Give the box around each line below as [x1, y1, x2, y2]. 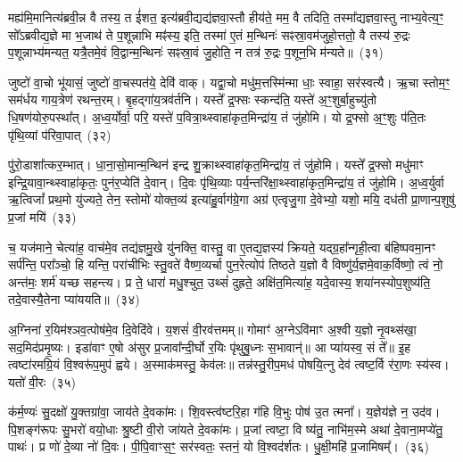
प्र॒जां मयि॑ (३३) [8, 207, 77, 226]
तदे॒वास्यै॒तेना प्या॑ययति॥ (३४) [8, 290, 140, 309]
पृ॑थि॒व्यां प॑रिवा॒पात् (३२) [8, 125, 112, 144]
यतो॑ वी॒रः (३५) [8, 372, 76, 391]
